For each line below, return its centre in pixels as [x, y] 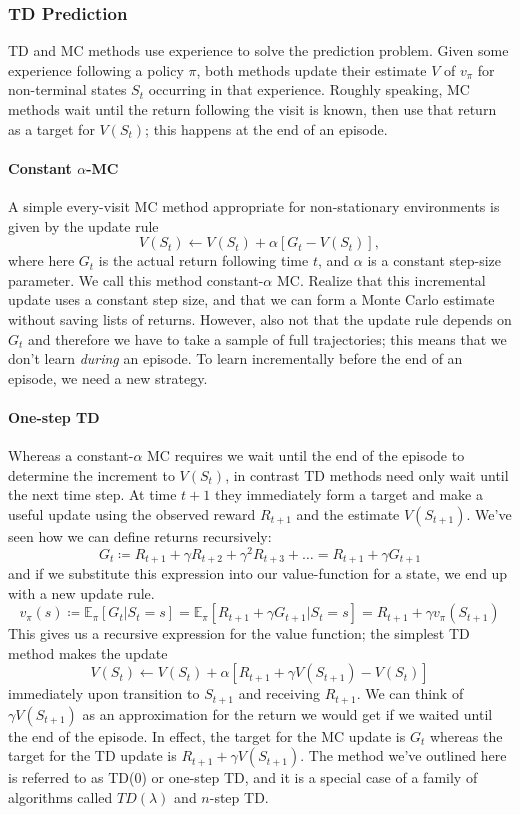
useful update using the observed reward [132, 513]
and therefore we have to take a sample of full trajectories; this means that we [267, 338]
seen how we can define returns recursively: [140, 535]
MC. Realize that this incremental [381, 279]
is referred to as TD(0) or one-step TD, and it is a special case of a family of [243, 777]
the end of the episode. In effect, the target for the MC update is [207, 735]
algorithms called [60, 797]
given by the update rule [83, 225]
